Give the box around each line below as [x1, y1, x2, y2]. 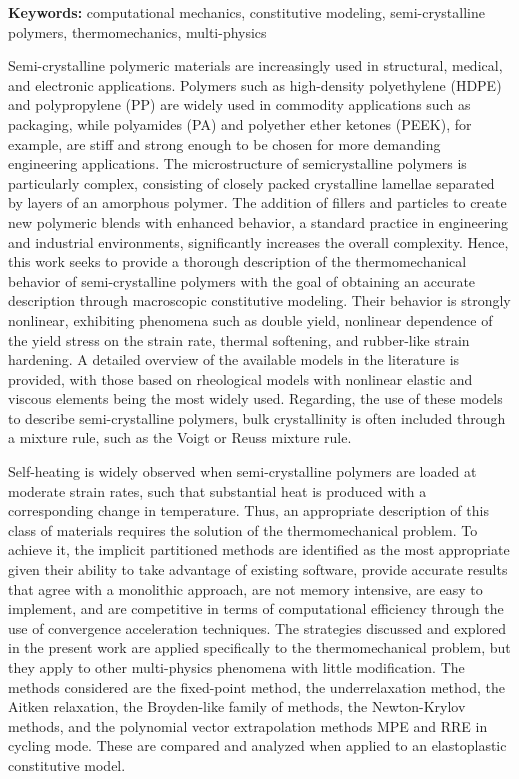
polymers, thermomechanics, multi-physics [8, 21, 267, 42]
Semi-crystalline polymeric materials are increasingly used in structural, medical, [8, 55, 503, 76]
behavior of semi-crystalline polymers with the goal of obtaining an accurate [8, 270, 476, 291]
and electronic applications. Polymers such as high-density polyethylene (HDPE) [8, 74, 502, 95]
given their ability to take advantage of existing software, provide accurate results [8, 559, 508, 580]
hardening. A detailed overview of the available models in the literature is [8, 349, 460, 370]
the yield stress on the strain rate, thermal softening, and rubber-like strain [8, 329, 470, 350]
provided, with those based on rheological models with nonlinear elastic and [8, 368, 473, 389]
